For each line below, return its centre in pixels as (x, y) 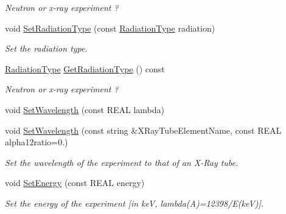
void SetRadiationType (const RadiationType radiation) (110, 28)
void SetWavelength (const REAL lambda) (85, 109)
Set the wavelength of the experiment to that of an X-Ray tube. (122, 162)
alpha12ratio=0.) (37, 142)
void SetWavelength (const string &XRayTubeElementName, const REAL (143, 130)
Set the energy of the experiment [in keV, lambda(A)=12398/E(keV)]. (134, 203)
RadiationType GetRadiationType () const (85, 68)
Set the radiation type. (46, 48)
